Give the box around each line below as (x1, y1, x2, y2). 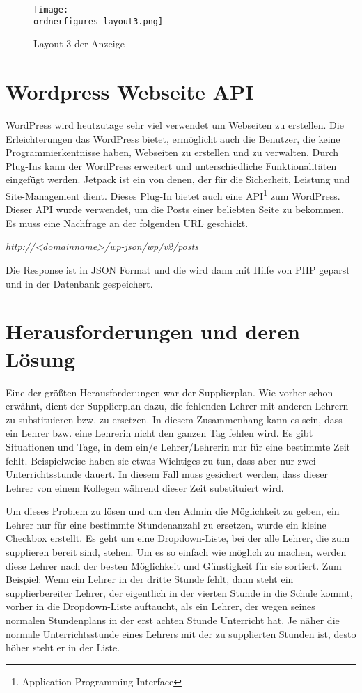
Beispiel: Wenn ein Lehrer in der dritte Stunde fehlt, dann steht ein (6, 572, 294, 586)
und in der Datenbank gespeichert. (6, 276, 153, 290)
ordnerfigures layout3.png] (33, 16, 164, 26)
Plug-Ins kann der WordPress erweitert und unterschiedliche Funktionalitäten (6, 158, 337, 173)
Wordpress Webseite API (6, 77, 254, 106)
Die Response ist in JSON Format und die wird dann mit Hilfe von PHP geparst (6, 263, 350, 277)
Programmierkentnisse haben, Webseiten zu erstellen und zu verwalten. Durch (6, 145, 339, 159)
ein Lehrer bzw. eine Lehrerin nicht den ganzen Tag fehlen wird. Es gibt (6, 426, 313, 440)
